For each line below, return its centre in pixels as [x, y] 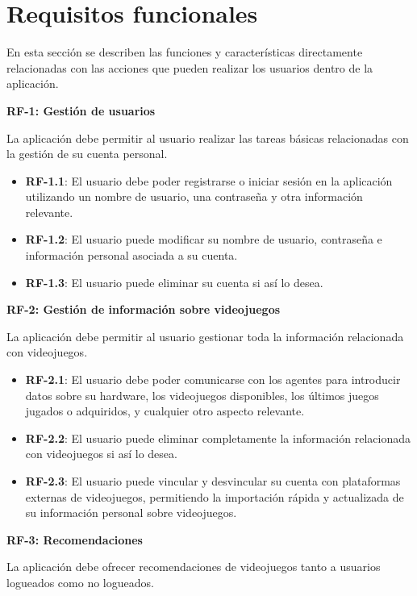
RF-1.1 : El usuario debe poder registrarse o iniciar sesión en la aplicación [209, 180]
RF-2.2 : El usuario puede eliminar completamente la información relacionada [218, 438]
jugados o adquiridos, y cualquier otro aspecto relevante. [165, 411]
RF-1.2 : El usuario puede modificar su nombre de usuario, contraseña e [204, 239]
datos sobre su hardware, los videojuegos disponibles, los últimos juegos [202, 395]
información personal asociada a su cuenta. [131, 255]
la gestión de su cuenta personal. [87, 154]
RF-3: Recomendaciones [75, 539]
